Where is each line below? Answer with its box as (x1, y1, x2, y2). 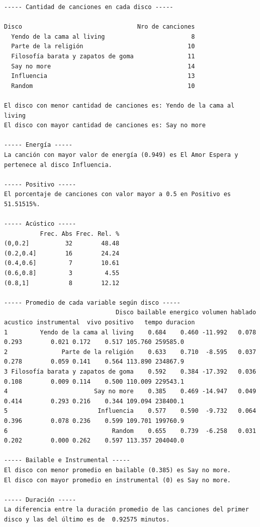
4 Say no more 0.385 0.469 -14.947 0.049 (4, 388, 256, 395)
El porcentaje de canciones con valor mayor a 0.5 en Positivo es (4, 191, 231, 198)
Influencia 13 (11, 72, 195, 80)
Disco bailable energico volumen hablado (115, 309, 256, 316)
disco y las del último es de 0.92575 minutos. (4, 515, 170, 523)
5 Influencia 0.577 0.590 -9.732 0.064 (4, 407, 256, 415)
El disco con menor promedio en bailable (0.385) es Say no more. (4, 466, 231, 474)
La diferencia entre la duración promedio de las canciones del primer (4, 506, 249, 513)
